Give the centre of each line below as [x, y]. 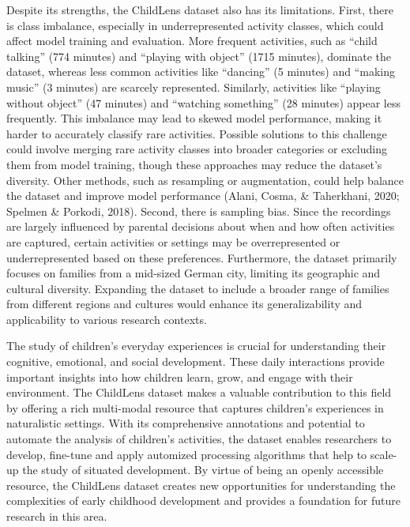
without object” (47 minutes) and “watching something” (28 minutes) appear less [203, 102]
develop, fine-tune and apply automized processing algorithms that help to [187, 454]
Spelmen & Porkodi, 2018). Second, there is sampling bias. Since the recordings [199, 211]
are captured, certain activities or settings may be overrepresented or [173, 241]
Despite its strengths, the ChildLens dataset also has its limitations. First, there [200, 9]
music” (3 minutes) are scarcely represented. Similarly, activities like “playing [194, 87]
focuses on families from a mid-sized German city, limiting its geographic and [194, 273]
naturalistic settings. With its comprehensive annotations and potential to [186, 423]
